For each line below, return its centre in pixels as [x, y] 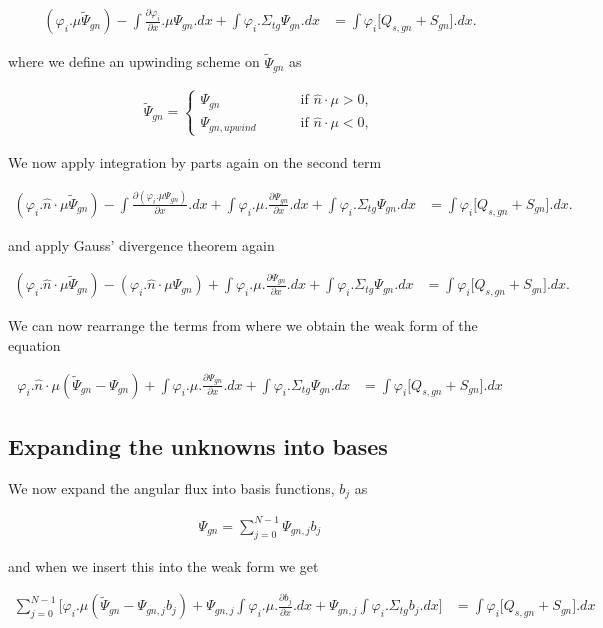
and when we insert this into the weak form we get [163, 565]
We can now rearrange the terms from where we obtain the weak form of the [243, 325]
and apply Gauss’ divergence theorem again [141, 244]
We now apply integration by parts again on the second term [195, 161]
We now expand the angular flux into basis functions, [171, 487]
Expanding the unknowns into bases [198, 446]
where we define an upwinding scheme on [134, 61]
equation [34, 345]
